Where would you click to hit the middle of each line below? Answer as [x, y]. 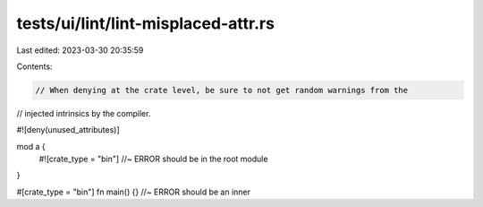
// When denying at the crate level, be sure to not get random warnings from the [222, 90]
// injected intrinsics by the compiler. [84, 113]
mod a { [31, 146]
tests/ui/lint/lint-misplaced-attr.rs [145, 23]
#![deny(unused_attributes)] [68, 130]
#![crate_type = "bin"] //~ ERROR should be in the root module [153, 159]
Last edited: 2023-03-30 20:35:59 [80, 50]
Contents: [34, 66]
